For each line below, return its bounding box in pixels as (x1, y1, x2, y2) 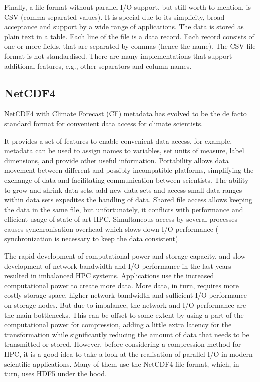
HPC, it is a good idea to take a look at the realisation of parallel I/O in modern (4, 349, 253, 359)
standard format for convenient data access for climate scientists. (4, 118, 203, 129)
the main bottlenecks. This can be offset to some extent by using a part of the (4, 309, 244, 320)
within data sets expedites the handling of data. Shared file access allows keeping (4, 194, 252, 205)
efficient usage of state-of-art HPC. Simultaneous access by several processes (4, 214, 238, 224)
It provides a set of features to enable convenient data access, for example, (4, 135, 232, 146)
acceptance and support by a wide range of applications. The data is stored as (4, 21, 244, 32)
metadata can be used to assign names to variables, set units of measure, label (4, 145, 244, 156)
